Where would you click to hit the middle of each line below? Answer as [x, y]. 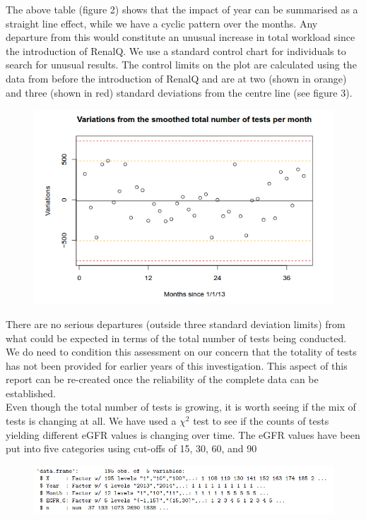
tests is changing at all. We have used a [91, 421]
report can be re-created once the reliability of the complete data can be [162, 379]
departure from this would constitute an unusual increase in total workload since [181, 37]
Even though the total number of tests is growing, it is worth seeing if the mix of [181, 407]
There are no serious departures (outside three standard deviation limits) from [176, 324]
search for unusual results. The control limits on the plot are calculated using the [181, 65]
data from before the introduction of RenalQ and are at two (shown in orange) [176, 78]
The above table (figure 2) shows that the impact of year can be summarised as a [182, 9]
